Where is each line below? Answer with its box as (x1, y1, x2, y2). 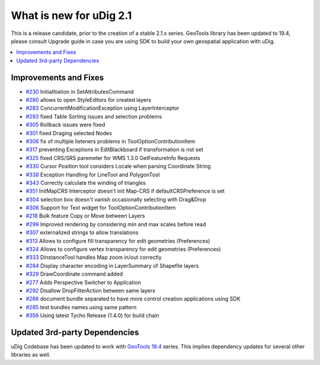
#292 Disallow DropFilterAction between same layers (25, 287, 155, 294)
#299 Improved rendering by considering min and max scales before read (25, 220, 206, 228)
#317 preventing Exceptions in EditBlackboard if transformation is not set (25, 146, 204, 153)
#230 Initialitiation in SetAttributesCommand (25, 88, 134, 95)
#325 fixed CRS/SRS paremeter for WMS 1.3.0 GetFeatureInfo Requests (25, 154, 201, 161)
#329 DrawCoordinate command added (25, 270, 123, 278)
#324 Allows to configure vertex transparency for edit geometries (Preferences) (25, 246, 222, 253)
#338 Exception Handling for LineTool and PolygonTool (25, 171, 160, 178)
